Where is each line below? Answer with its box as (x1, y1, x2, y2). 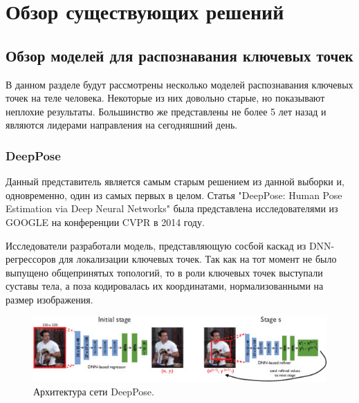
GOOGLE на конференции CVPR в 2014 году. (6, 214, 205, 229)
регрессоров (6, 252, 56, 266)
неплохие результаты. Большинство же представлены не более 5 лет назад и (6, 104, 326, 118)
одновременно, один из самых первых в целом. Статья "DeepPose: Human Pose (6, 187, 342, 202)
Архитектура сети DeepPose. (33, 384, 154, 398)
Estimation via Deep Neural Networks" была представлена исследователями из (6, 201, 338, 216)
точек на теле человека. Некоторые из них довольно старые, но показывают (6, 91, 325, 105)
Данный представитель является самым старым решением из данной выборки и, (6, 174, 344, 189)
